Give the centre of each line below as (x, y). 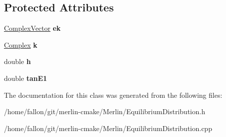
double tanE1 (26, 78)
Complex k (21, 44)
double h (18, 61)
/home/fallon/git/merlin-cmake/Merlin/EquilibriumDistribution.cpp (108, 128)
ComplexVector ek (32, 28)
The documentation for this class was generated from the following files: (113, 95)
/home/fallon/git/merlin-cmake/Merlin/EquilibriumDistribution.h (105, 111)
